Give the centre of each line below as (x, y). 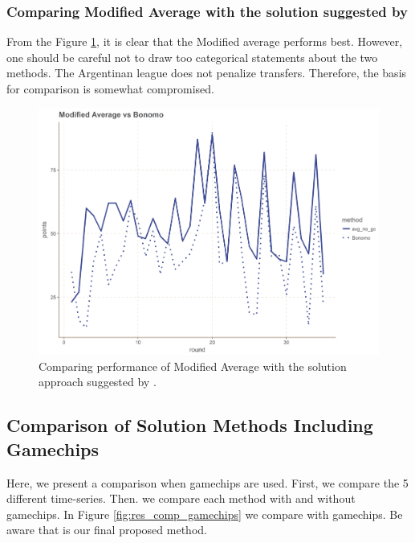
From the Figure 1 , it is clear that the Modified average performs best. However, (205, 41)
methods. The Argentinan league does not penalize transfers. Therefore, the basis (207, 73)
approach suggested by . (98, 382)
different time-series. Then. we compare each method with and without (181, 498)
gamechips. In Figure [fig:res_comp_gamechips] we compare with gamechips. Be (205, 514)
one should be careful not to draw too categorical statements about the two (192, 57)
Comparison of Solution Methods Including (190, 425)
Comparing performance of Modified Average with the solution (193, 366)
